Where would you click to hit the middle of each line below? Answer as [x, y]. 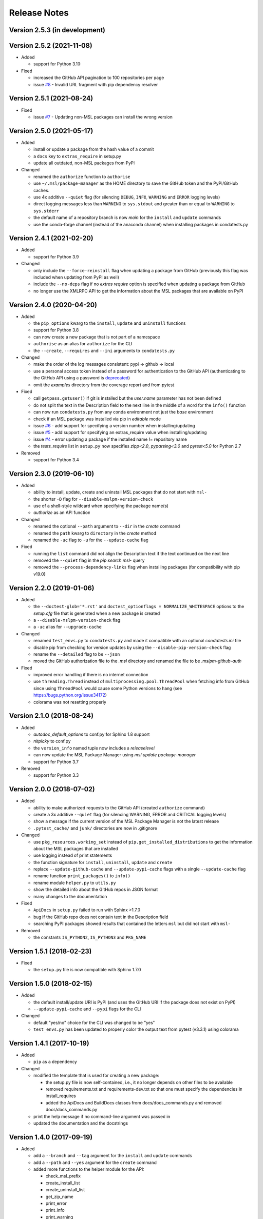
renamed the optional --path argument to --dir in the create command [107, 526]
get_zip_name [59, 1197]
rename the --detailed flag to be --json [77, 654]
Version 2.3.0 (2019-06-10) [52, 474]
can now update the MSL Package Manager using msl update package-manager [115, 755]
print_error [56, 1203]
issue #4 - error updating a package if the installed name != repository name [110, 439]
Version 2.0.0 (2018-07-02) [52, 789]
